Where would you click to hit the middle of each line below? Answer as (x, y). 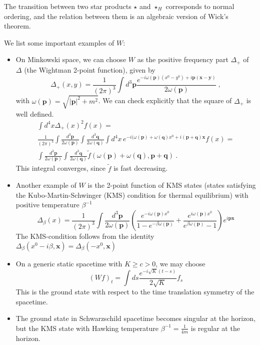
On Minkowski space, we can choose (71, 59)
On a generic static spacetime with (69, 263)
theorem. (17, 26)
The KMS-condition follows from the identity (85, 236)
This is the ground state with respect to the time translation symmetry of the (135, 292)
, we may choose (180, 263)
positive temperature (47, 205)
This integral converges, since (60, 168)
